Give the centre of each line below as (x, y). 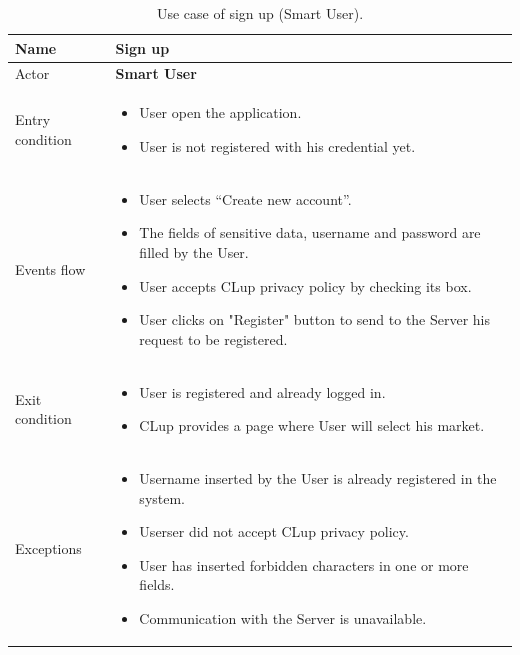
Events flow (50, 268)
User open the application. (220, 112)
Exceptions (48, 547)
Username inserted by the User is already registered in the (318, 477)
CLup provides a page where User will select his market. (312, 425)
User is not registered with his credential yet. (277, 145)
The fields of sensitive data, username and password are (310, 232)
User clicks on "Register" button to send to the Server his (315, 319)
